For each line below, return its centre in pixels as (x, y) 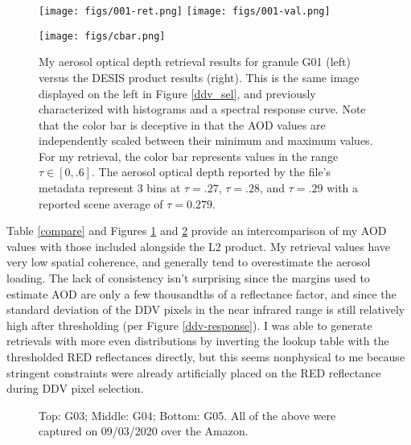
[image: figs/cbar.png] (102, 36)
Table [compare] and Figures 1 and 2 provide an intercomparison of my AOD (197, 231)
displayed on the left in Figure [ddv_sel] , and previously (177, 93)
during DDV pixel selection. (75, 388)
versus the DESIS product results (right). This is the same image (199, 77)
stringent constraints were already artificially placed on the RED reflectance (194, 372)
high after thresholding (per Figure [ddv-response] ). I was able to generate (189, 325)
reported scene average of (101, 203)
